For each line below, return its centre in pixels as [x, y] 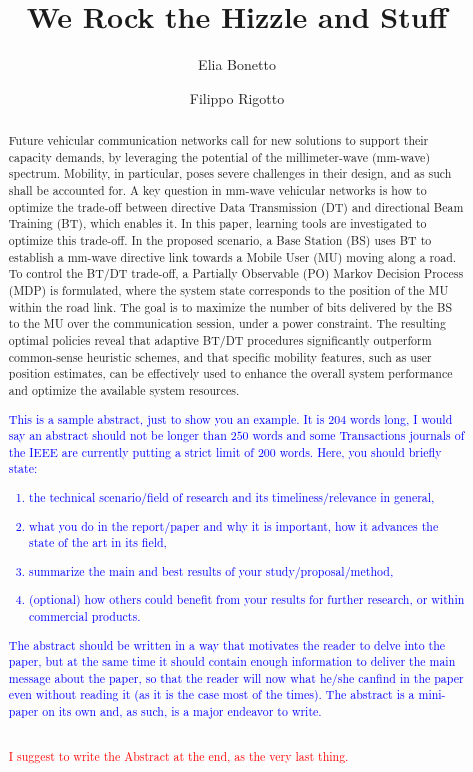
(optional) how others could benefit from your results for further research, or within [247, 599]
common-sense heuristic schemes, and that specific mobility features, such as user [220, 356]
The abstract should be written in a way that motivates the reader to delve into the [227, 644]
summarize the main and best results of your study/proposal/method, [211, 570]
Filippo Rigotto [237, 97]
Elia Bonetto [237, 64]
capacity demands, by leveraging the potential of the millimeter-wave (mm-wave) [219, 156]
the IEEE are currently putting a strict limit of [131, 451]
